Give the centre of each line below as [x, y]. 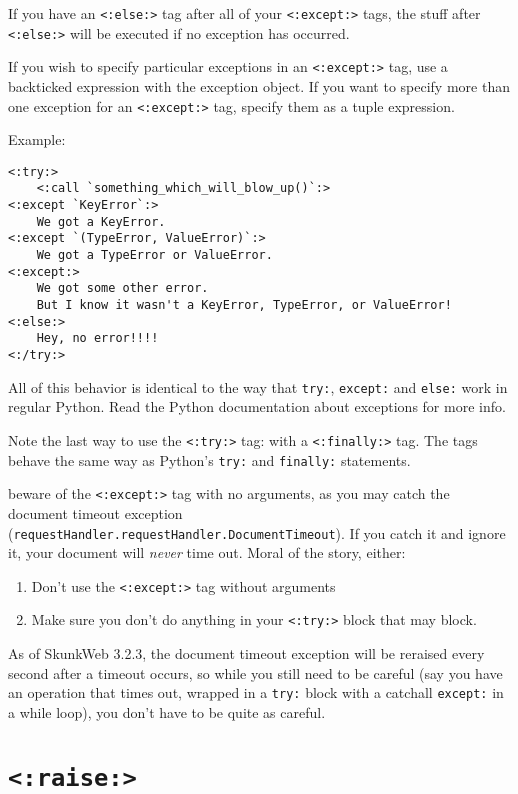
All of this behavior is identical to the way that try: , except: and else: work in [258, 386]
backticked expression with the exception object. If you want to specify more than [259, 85]
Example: [37, 139]
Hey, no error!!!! [97, 338]
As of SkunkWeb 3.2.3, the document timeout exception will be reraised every [246, 653]
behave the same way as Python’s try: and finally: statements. [209, 459]
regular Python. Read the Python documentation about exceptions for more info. [257, 406]
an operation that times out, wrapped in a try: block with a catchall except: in [256, 692]
